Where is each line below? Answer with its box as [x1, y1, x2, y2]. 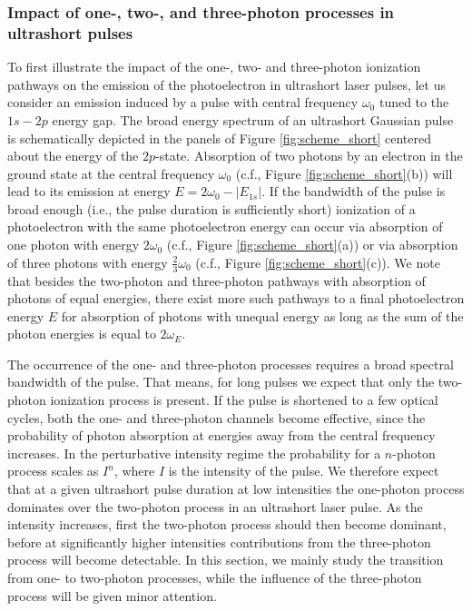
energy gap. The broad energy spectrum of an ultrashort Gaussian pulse [52, 110, 454, 129]
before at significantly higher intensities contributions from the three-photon [7, 532, 431, 551]
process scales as [7, 461, 99, 480]
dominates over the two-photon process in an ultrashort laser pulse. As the [7, 497, 423, 516]
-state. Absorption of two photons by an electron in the [155, 146, 463, 165]
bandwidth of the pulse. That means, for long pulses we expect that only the [7, 372, 435, 391]
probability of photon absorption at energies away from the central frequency [7, 426, 436, 445]
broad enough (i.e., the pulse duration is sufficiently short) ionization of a [7, 199, 416, 218]
